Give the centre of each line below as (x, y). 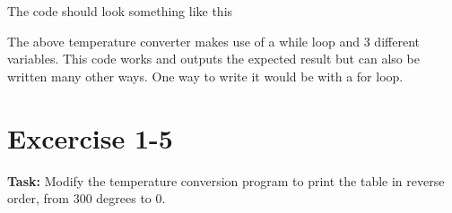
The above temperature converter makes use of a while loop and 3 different (213, 41)
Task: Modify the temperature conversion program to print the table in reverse (226, 180)
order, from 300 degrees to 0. (87, 198)
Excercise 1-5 (90, 137)
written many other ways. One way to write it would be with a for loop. (205, 76)
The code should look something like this (120, 11)
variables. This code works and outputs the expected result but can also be (213, 59)
